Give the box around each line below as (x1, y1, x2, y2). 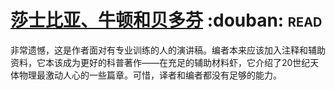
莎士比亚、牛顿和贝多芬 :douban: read (10, 9, 323, 32)
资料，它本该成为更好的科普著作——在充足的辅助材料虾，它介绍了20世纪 (10, 56, 311, 68)
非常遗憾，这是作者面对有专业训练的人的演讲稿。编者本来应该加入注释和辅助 (10, 44, 326, 56)
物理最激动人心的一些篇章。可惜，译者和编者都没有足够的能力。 (18, 69, 282, 81)
